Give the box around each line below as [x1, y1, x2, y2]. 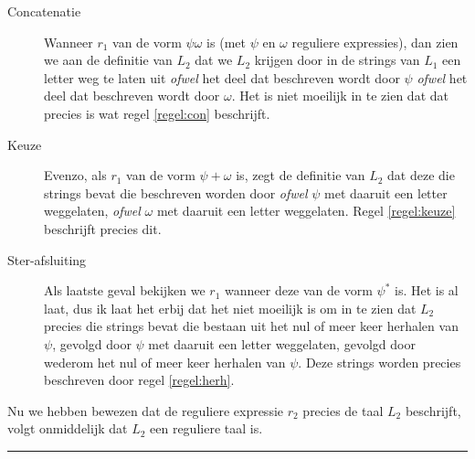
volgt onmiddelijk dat [7, 419, 128, 438]
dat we [195, 50, 233, 69]
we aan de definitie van [44, 50, 173, 69]
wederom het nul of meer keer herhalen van [44, 352, 286, 371]
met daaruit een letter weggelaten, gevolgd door [148, 334, 416, 353]
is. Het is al [394, 281, 459, 300]
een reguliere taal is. [150, 419, 263, 438]
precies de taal [302, 400, 384, 420]
